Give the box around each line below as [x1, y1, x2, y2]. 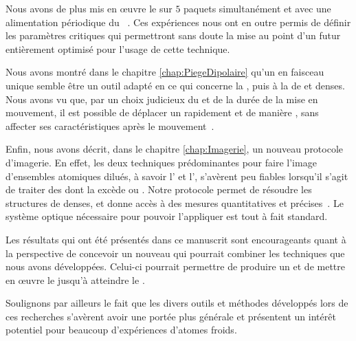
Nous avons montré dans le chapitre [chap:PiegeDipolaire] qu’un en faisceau [5, 65, 324, 79]
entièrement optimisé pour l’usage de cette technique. [5, 41, 230, 56]
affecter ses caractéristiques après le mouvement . [5, 118, 214, 133]
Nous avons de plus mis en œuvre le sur [5, 1, 173, 15]
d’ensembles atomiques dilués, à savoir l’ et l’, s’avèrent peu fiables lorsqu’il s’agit [5, 168, 348, 183]
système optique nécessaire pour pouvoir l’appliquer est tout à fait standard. [5, 209, 328, 223]
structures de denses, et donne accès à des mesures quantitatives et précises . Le [5, 195, 344, 210]
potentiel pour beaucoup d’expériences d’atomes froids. [5, 322, 237, 337]
